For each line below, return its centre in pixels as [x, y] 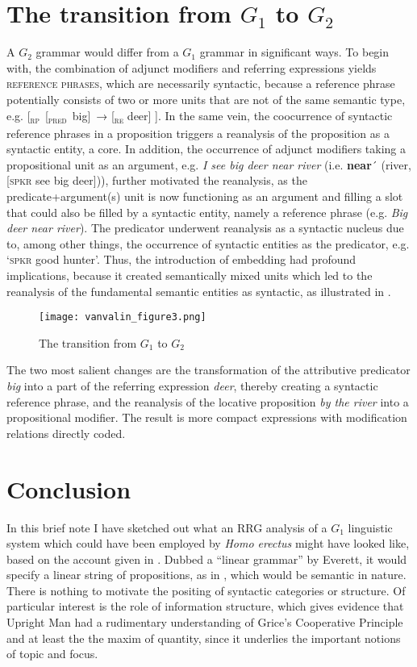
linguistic [370, 527]
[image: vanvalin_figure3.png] [123, 317]
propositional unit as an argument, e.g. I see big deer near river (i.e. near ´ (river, [209, 164]
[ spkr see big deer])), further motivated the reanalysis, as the [157, 180]
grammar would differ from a [107, 52]
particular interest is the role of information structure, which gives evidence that [205, 606]
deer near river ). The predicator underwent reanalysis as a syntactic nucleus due [205, 228]
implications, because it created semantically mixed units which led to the [190, 275]
